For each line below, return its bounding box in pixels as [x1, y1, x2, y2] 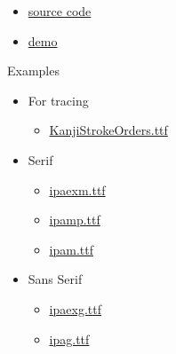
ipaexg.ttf [49, 299, 101, 318]
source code [28, 2, 92, 20]
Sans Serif [28, 270, 83, 288]
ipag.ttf [49, 329, 90, 348]
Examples [7, 61, 60, 80]
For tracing [28, 90, 89, 109]
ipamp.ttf [49, 210, 100, 229]
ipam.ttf [49, 240, 93, 258]
